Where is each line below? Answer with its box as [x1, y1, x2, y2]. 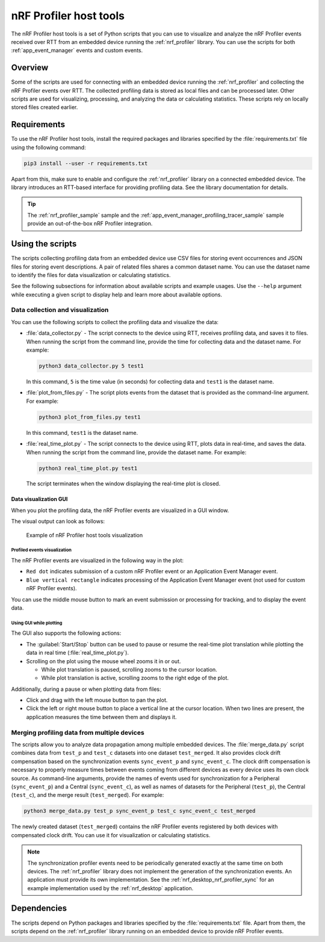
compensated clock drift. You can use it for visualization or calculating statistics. [11, 831, 211, 838]
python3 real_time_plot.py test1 [39, 464, 138, 472]
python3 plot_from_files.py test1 [39, 413, 141, 420]
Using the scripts [11, 239, 77, 249]
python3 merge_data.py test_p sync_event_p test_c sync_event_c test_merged [23, 808, 256, 814]
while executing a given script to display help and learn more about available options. [11, 291, 223, 298]
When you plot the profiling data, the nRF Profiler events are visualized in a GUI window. [11, 507, 229, 514]
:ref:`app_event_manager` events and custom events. [11, 47, 143, 54]
